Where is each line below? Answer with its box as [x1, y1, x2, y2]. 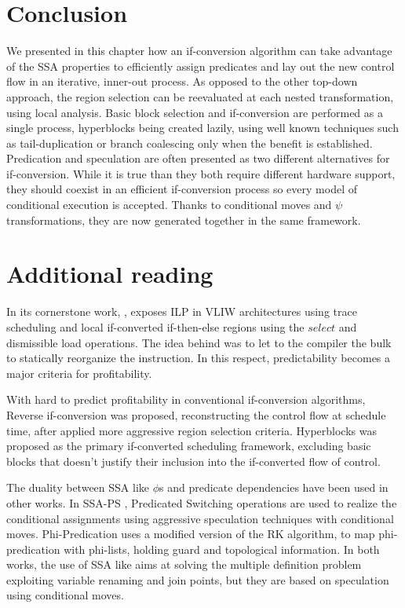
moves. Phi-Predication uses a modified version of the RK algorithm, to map [6, 526, 375, 542]
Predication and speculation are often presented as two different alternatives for [6, 150, 390, 167]
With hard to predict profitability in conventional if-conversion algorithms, [6, 391, 366, 408]
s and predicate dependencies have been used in [159, 479, 389, 496]
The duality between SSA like [6, 479, 149, 496]
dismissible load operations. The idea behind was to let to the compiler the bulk [6, 334, 392, 350]
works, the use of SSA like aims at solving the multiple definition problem [6, 556, 362, 573]
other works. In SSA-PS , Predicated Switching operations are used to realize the [6, 494, 397, 511]
